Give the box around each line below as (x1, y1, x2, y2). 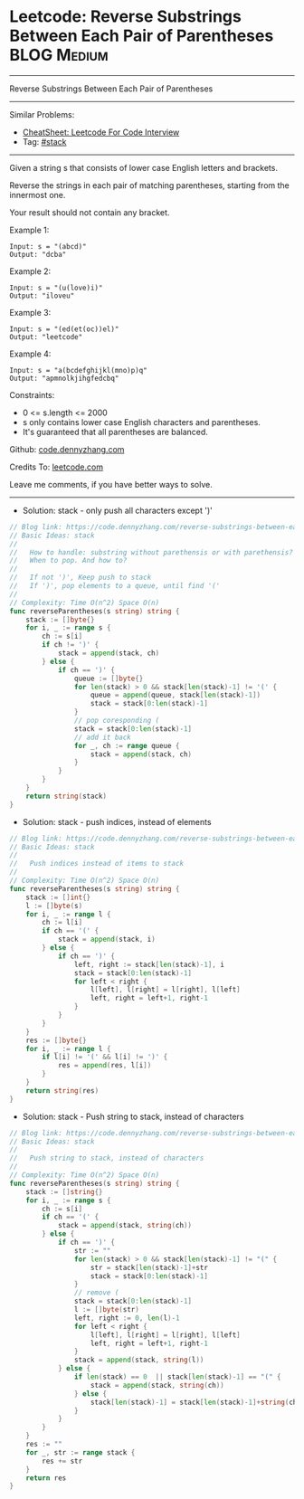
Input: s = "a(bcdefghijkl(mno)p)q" (9, 365, 147, 375)
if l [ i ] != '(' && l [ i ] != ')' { (42, 1052, 168, 1062)
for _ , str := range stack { (25, 1447, 136, 1457)
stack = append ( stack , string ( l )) (73, 1355, 204, 1365)
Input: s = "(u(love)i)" (9, 283, 103, 292)
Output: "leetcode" (9, 332, 83, 341)
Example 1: (9, 224, 50, 235)
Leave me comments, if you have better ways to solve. (9, 479, 213, 489)
